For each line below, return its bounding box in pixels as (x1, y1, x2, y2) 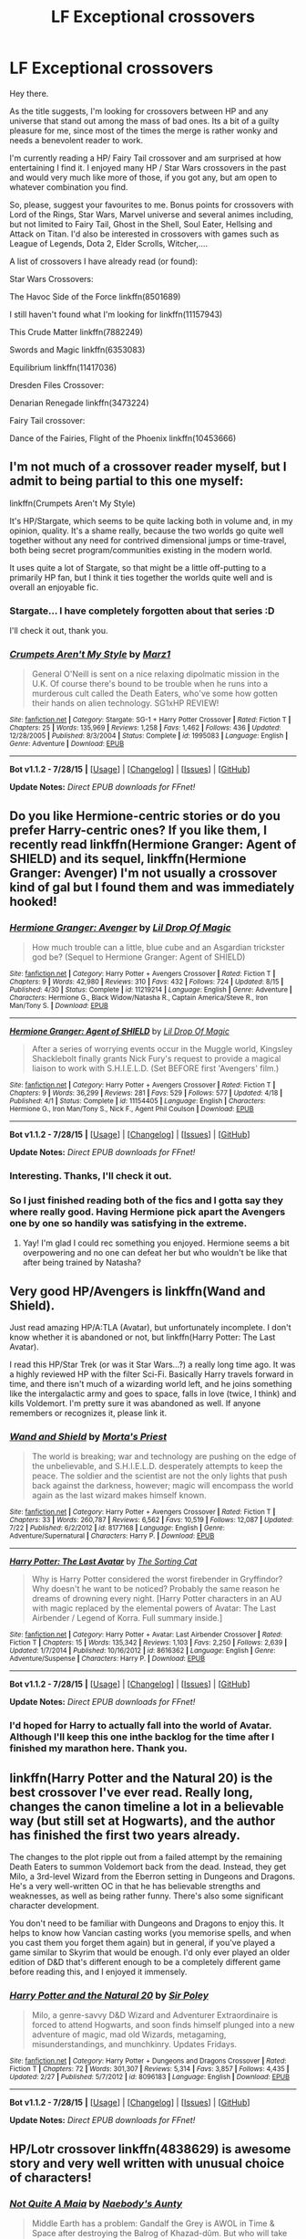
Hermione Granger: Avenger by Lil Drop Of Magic (9, 920, 232, 933)
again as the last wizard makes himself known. (31, 1490, 207, 1501)
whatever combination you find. (9, 181, 128, 193)
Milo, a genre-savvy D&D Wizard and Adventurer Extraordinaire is (31, 2010, 279, 2021)
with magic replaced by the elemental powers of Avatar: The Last (31, 1603, 276, 1614)
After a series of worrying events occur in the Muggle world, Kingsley (31, 1044, 293, 1055)
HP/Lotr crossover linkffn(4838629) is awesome (9, 2141, 291, 2157)
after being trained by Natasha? (22, 1257, 141, 1268)
